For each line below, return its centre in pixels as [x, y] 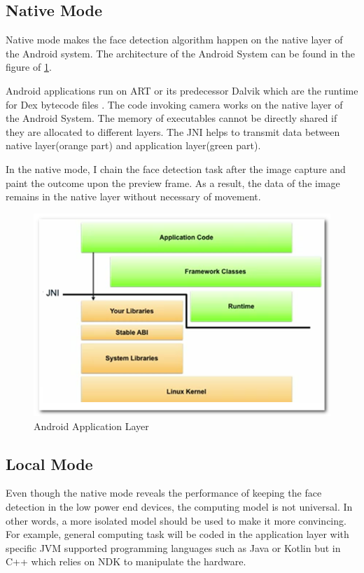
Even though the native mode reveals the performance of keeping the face [164, 493]
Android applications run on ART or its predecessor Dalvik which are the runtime [182, 90]
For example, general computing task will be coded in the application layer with [177, 534]
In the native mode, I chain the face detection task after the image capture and [176, 168]
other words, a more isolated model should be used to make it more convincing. [176, 520]
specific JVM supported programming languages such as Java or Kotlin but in [173, 547]
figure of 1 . [29, 67]
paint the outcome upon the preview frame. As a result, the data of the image [173, 182]
